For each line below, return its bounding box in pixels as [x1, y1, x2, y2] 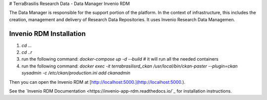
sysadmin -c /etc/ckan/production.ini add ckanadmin [21, 70, 131, 76]
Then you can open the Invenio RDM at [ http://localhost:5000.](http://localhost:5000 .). [9, 79, 185, 85]
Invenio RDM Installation [9, 30, 86, 38]
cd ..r [21, 49, 32, 55]
